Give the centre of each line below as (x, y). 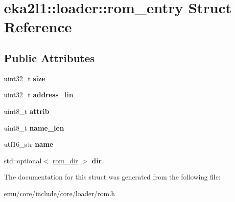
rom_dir (65, 160)
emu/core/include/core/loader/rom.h (59, 193)
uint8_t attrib (27, 111)
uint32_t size (25, 78)
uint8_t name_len (34, 127)
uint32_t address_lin (39, 95)
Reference (38, 27)
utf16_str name (29, 144)
